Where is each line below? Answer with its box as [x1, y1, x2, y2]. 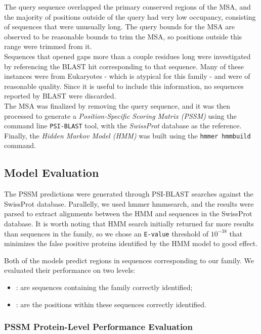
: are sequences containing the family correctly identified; [16, 282, 193, 293]
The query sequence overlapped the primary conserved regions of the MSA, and [4, 2, 251, 12]
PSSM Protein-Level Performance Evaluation [4, 320, 193, 333]
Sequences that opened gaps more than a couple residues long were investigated [4, 51, 251, 61]
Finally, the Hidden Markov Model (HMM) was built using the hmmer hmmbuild [4, 130, 251, 140]
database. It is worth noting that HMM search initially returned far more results [4, 218, 254, 229]
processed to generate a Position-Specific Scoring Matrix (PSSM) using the [4, 110, 237, 121]
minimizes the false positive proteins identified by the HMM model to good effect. [4, 238, 258, 249]
